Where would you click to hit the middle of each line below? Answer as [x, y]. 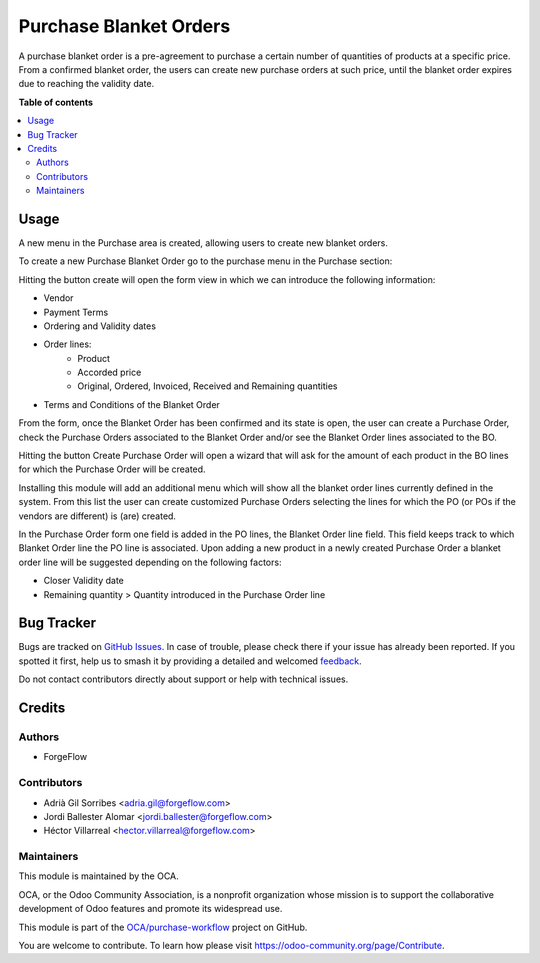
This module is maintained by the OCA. [98, 876]
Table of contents [56, 102]
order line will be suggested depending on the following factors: [150, 562]
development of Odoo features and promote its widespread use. [150, 909]
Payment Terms [76, 312]
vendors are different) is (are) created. [97, 516]
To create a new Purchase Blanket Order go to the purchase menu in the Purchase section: [205, 261]
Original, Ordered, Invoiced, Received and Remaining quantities [207, 386]
